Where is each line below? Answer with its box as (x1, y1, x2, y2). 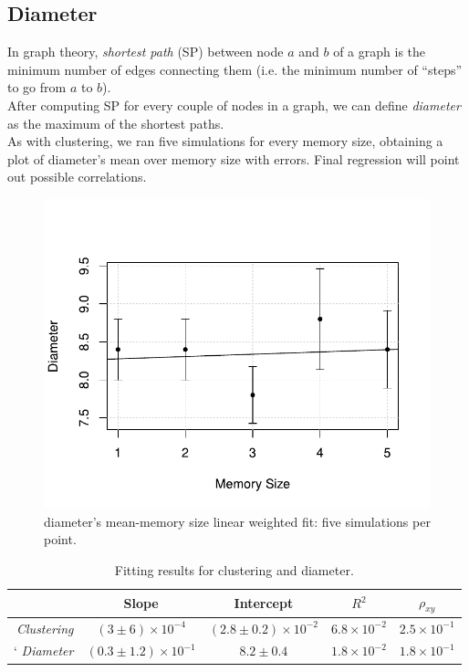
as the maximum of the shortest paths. (7, 113, 224, 132)
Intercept (234, 593, 294, 613)
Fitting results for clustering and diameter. (114, 560, 354, 579)
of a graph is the (333, 42, 426, 61)
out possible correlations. (7, 167, 147, 186)
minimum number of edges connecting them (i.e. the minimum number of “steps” (7, 59, 463, 79)
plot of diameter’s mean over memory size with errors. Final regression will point (7, 149, 460, 168)
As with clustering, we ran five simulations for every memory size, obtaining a (7, 131, 443, 151)
